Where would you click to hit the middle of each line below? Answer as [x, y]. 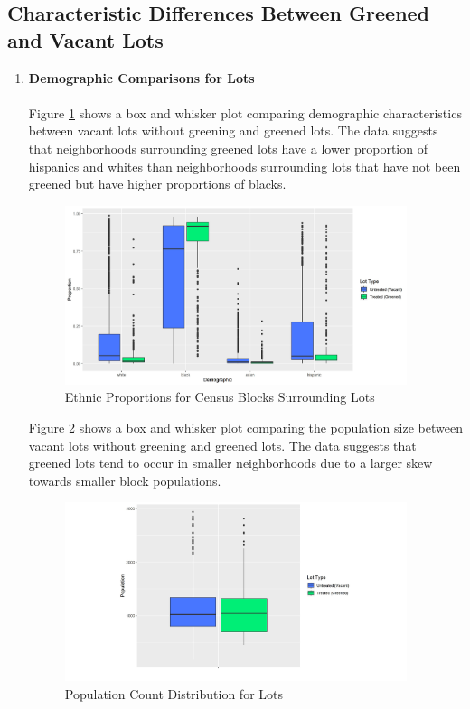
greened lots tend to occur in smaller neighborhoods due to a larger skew [230, 463]
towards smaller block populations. [125, 480]
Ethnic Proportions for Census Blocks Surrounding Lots [220, 397]
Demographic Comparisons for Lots [141, 77]
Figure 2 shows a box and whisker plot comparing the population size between [245, 427]
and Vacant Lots [85, 39]
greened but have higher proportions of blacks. [157, 184]
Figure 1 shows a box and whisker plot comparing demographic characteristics [245, 112]
